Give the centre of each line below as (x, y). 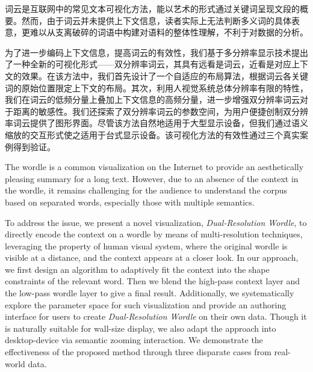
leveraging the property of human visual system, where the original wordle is (146, 245)
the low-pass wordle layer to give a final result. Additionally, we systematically (150, 293)
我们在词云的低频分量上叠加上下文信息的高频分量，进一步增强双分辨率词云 (152, 99)
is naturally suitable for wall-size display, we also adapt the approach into (141, 328)
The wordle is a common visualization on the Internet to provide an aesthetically (154, 167)
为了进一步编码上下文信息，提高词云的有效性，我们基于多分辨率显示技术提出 (156, 52)
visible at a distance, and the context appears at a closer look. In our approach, (152, 258)
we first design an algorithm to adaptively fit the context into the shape (137, 269)
